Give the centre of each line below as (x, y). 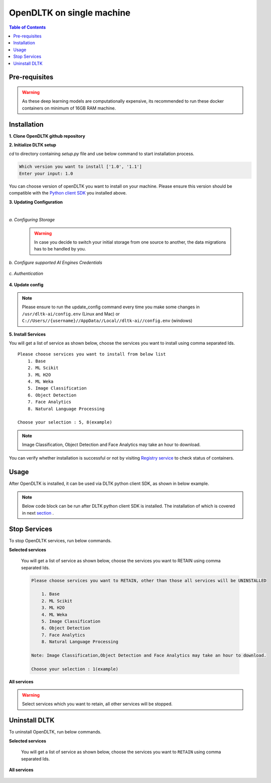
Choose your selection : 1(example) (75, 669)
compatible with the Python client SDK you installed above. (68, 193)
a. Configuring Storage (32, 220)
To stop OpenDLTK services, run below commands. (60, 541)
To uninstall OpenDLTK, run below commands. (55, 732)
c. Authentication (26, 274)
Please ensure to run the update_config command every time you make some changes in (111, 307)
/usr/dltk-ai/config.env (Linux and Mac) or (71, 314)
